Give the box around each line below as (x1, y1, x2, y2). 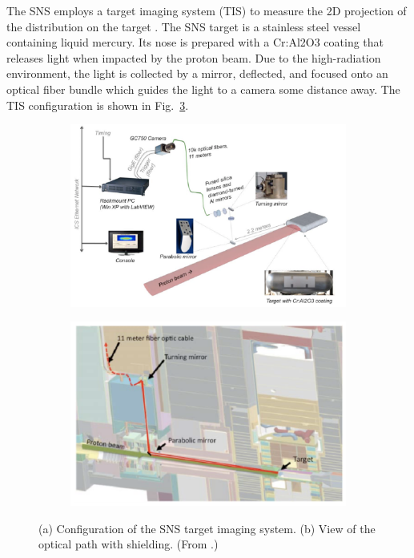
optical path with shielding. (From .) (38, 536, 219, 552)
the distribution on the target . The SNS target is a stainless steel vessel (6, 18, 361, 34)
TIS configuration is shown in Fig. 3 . (6, 96, 189, 113)
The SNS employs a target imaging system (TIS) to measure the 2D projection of (6, 2, 407, 18)
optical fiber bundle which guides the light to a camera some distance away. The (6, 80, 400, 97)
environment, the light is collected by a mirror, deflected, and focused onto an (6, 65, 388, 82)
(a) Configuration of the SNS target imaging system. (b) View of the (38, 520, 376, 536)
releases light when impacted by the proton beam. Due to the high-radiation (6, 49, 381, 66)
